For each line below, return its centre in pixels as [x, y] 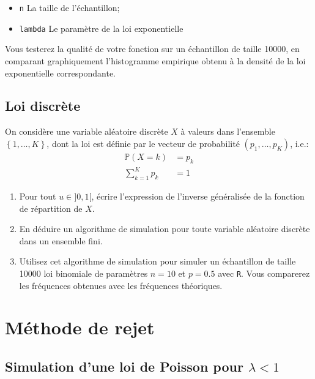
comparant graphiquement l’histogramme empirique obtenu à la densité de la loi [155, 60]
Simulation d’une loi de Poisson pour [124, 366]
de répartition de [51, 208]
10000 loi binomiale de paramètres [83, 273]
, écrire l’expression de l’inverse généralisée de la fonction [198, 196]
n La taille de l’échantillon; [69, 7]
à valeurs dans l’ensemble [228, 131]
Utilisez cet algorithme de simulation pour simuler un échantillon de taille [157, 261]
